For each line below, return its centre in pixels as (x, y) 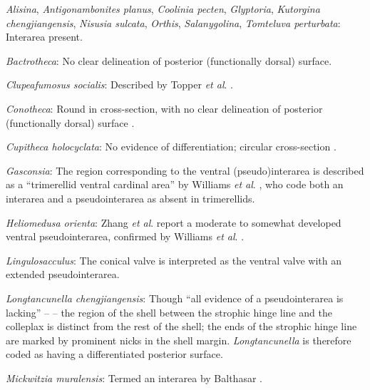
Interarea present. (44, 37)
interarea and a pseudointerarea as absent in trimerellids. (130, 198)
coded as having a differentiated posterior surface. (114, 354)
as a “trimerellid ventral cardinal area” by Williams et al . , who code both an (175, 184)
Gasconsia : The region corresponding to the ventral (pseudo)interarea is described (185, 170)
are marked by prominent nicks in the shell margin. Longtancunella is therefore (179, 340)
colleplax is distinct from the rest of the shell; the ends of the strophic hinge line (181, 326)
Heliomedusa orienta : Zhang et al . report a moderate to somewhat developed (174, 222)
